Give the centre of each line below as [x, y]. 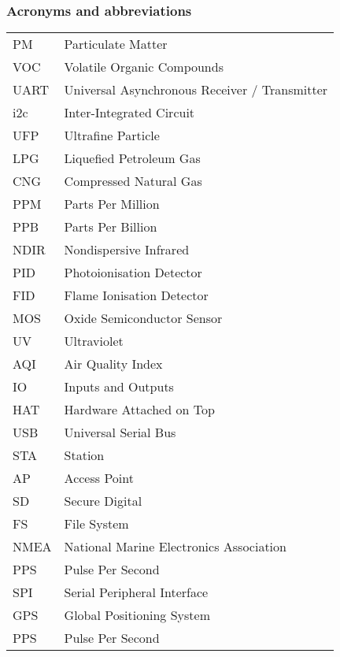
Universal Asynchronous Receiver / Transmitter [196, 90]
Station [84, 455]
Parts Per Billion [111, 227]
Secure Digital [103, 501]
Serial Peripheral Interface [136, 592]
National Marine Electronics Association [175, 547]
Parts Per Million [112, 204]
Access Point [99, 478]
